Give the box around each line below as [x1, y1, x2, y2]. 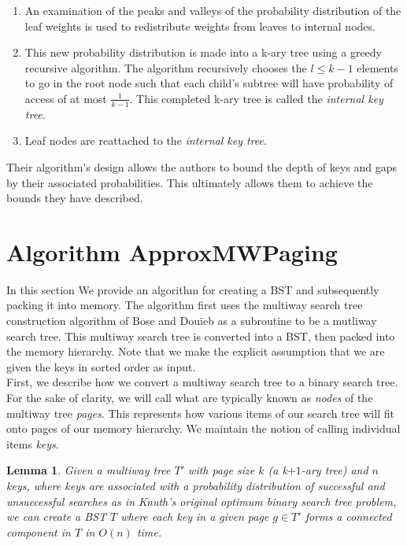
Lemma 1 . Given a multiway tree [6, 462, 171, 478]
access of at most [24, 90, 107, 106]
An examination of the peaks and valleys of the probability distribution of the [24, 2, 401, 18]
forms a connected [305, 508, 392, 525]
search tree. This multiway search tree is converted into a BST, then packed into [6, 327, 395, 344]
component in [6, 523, 71, 540]
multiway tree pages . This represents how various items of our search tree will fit [6, 404, 394, 421]
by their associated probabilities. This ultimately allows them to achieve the [6, 174, 373, 190]
